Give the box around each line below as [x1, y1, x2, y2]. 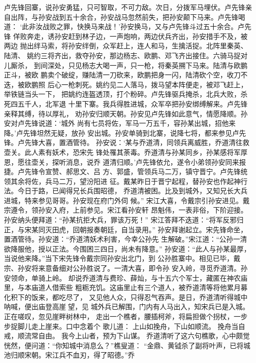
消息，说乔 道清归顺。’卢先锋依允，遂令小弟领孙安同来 [65, 156, 239, 167]
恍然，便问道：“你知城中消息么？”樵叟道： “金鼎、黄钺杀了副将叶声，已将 [4, 340, 244, 350]
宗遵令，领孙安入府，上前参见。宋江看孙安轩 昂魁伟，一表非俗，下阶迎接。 [4, 205, 248, 215]
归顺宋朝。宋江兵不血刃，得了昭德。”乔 [10, 350, 135, 360]
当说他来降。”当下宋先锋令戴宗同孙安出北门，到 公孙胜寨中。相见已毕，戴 [4, 253, 241, 263]
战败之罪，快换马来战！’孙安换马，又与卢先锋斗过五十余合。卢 [42, 21, 245, 32]
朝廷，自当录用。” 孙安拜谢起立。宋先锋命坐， [100, 224, 248, 234]
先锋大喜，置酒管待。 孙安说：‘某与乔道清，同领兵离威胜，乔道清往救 [24, 137, 250, 147]
